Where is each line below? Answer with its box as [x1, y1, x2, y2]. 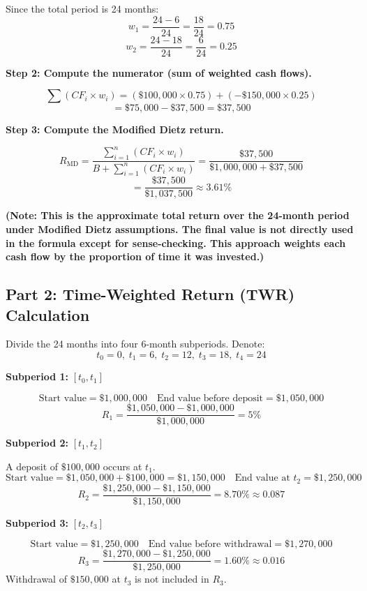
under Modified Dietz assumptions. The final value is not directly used [6, 222, 354, 237]
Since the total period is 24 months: [6, 1, 159, 15]
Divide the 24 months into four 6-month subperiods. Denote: [6, 336, 265, 351]
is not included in [135, 571, 209, 586]
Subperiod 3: [6, 515, 69, 530]
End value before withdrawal [148, 539, 272, 550]
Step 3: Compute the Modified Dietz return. [6, 122, 224, 137]
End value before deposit [157, 394, 264, 404]
